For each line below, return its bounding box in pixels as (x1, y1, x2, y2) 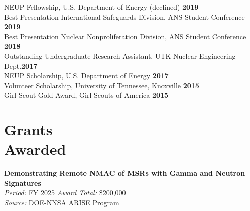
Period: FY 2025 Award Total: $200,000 (4, 187, 126, 198)
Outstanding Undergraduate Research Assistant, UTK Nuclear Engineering (4, 50, 236, 61)
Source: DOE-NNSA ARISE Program (4, 197, 119, 208)
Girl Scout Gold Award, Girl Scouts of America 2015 (4, 90, 169, 100)
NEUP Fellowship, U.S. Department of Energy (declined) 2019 (4, 2, 199, 12)
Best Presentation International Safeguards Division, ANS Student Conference (4, 11, 245, 22)
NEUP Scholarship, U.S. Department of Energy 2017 (4, 70, 169, 81)
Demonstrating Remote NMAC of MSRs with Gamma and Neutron (4, 168, 245, 178)
